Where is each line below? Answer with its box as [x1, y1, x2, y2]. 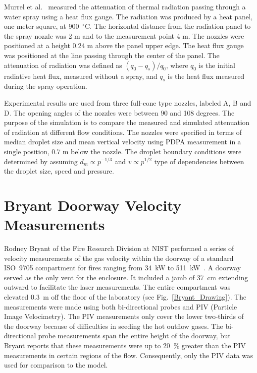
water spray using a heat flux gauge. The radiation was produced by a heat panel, [4, 11, 253, 21]
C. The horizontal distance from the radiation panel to [85, 21, 251, 31]
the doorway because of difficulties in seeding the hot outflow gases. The [4, 320, 223, 331]
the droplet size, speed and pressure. [4, 166, 114, 176]
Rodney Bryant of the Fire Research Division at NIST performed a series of [4, 243, 234, 253]
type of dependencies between [154, 156, 244, 166]
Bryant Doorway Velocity [4, 194, 182, 215]
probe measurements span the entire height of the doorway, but [38, 330, 231, 341]
